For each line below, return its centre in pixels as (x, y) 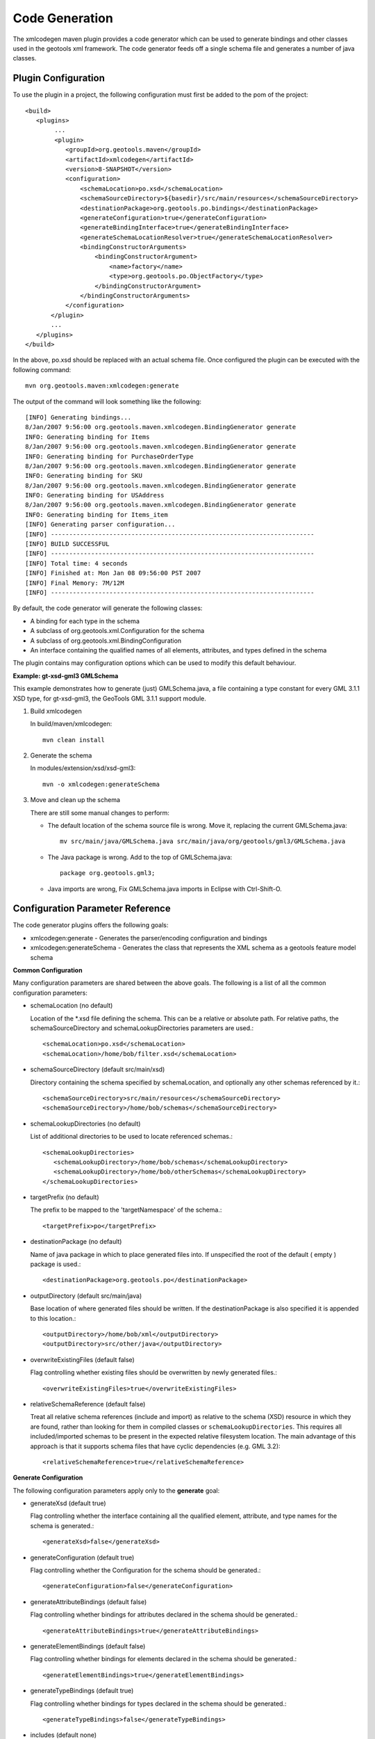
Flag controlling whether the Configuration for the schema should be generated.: (145, 1570)
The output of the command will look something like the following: (107, 401)
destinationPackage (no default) (76, 1242)
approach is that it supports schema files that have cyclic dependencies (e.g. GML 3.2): (155, 1446)
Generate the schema (61, 755)
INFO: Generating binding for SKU (84, 476)
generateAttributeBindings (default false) (89, 1602)
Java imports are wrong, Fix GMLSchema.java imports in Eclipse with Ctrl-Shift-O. (165, 889)
